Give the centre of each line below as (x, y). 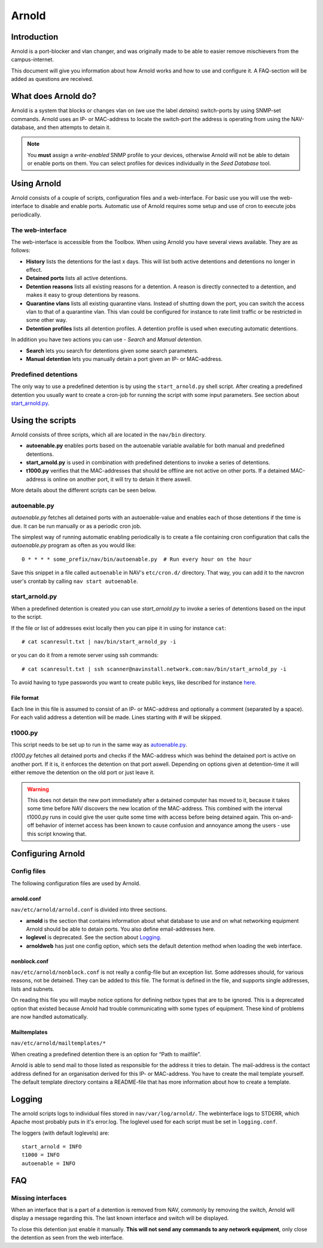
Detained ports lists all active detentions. (77, 278)
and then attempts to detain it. (74, 127)
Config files (28, 871)
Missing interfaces (39, 1198)
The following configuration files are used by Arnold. (76, 883)
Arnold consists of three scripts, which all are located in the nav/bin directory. (109, 434)
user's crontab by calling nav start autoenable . (75, 581)
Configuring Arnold (48, 854)
